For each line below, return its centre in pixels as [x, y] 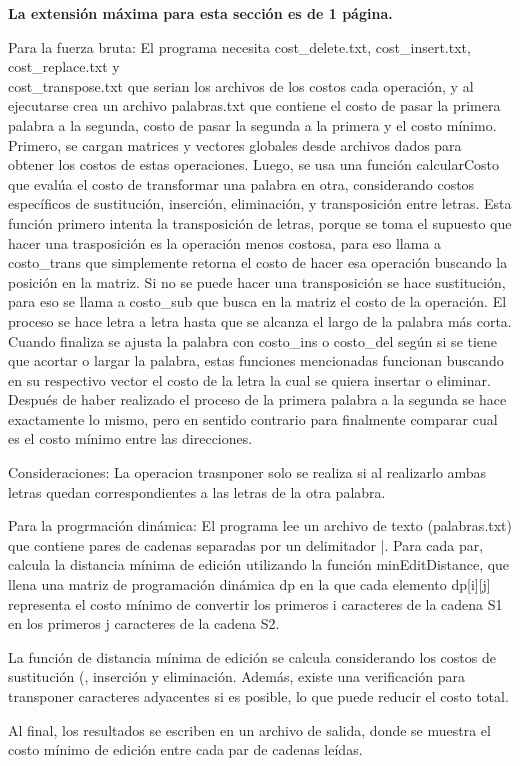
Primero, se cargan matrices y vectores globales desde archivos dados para [235, 144]
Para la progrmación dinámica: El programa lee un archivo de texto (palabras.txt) [260, 525]
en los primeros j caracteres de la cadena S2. [144, 623]
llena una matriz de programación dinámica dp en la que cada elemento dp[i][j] [249, 584]
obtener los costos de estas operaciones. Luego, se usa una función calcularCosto [253, 164]
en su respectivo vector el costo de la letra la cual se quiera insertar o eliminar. [249, 379]
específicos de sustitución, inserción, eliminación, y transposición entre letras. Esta [260, 203]
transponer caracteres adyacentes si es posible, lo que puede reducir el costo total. [258, 696]
